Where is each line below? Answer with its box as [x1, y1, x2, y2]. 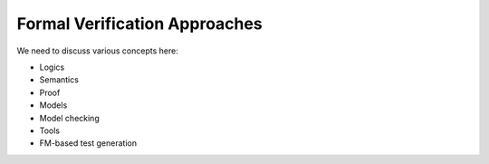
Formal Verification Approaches [16, 14, 263, 34]
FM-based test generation [39, 138, 138, 149]
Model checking [39, 112, 100, 123]
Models [39, 100, 68, 111]
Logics [39, 62, 65, 72]
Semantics [39, 74, 79, 85]
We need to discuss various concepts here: [16, 45, 178, 56]
